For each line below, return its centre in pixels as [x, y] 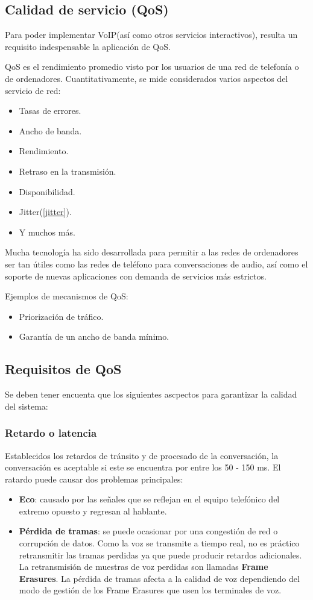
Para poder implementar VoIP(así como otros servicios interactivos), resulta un [151, 35]
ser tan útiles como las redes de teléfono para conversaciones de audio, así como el [156, 264]
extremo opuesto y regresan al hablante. [93, 511]
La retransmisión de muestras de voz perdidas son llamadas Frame [144, 567]
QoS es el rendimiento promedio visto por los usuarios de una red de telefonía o [152, 67]
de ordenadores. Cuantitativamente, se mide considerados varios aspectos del [147, 78]
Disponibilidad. [47, 191]
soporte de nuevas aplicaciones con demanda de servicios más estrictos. [136, 276]
